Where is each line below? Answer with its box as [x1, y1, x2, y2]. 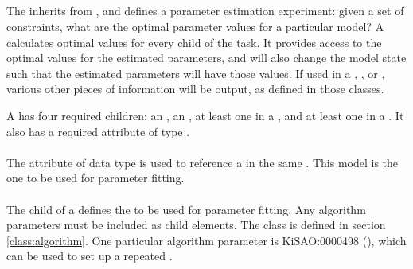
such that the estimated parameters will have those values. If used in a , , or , [6, 64, 385, 81]
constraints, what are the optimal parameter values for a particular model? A [6, 18, 384, 34]
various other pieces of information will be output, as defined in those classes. [6, 80, 384, 97]
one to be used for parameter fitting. [6, 170, 185, 186]
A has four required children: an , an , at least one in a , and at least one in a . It [6, 107, 404, 123]
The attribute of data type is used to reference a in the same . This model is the [6, 154, 399, 170]
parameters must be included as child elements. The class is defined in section [6, 216, 386, 233]
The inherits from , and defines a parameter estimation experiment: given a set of [6, 2, 404, 19]
